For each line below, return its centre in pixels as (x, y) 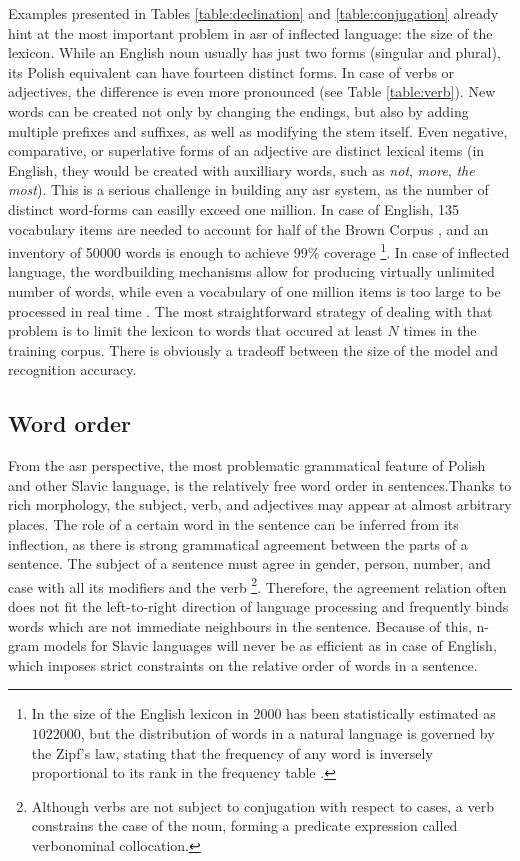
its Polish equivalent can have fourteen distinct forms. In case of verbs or (231, 71)
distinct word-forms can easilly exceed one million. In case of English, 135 (233, 208)
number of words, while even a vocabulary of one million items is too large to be (254, 290)
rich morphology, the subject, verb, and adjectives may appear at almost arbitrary (260, 504)
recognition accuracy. (72, 369)
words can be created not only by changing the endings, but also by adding (238, 110)
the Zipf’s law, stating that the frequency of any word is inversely (232, 752)
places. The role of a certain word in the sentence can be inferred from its (233, 523)
